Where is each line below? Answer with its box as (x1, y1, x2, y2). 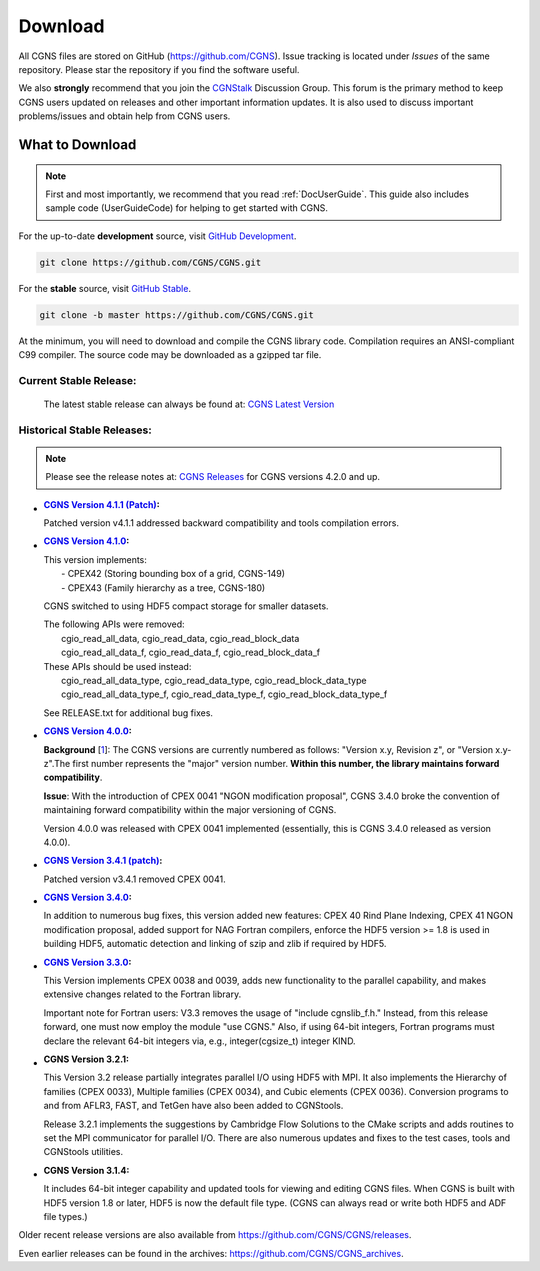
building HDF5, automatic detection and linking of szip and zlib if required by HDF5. (43, 938, 387, 950)
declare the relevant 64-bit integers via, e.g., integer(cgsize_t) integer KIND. (43, 1035, 356, 1047)
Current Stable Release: (18, 373, 137, 387)
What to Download (18, 136, 137, 153)
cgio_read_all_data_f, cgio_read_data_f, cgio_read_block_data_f (61, 646, 320, 659)
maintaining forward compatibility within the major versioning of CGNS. (43, 804, 337, 816)
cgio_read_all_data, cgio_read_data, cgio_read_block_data (61, 632, 300, 644)
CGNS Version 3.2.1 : (43, 1053, 130, 1065)
